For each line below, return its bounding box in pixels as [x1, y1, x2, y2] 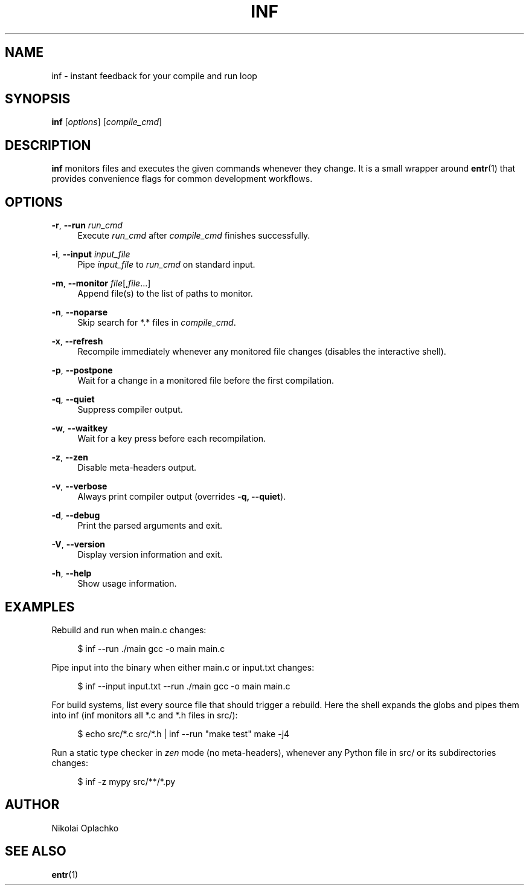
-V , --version [51, 539, 105, 550]
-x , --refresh [51, 336, 103, 347]
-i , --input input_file [51, 249, 130, 260]
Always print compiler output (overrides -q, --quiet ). [77, 491, 286, 502]
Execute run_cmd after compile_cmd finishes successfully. [77, 230, 310, 241]
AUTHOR [5, 797, 60, 813]
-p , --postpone [51, 365, 113, 376]
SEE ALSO [5, 843, 66, 859]
